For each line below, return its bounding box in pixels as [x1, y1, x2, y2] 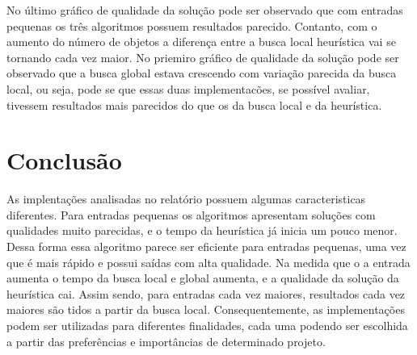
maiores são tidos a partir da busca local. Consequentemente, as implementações [6, 301, 405, 318]
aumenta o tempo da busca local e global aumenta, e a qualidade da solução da [6, 269, 399, 286]
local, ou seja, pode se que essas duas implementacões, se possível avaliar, [6, 80, 370, 97]
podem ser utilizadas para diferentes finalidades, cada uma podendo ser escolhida [6, 317, 408, 334]
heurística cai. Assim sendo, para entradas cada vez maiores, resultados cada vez [6, 285, 406, 302]
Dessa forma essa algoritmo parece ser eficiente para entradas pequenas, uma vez [6, 238, 406, 255]
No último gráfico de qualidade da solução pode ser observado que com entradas [6, 2, 403, 18]
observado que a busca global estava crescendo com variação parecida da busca [6, 65, 397, 81]
